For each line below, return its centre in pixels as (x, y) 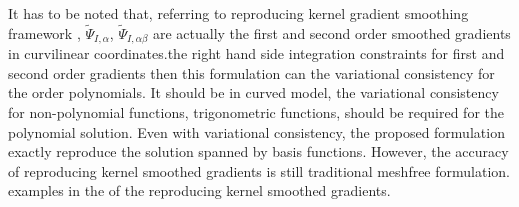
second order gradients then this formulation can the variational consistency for (251, 72)
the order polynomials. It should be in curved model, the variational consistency (253, 92)
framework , (44, 32)
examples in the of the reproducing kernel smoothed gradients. (199, 190)
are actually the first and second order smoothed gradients (331, 32)
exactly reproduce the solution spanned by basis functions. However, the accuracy (258, 151)
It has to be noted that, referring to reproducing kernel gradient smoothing (238, 13)
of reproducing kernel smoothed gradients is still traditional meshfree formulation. (259, 170)
